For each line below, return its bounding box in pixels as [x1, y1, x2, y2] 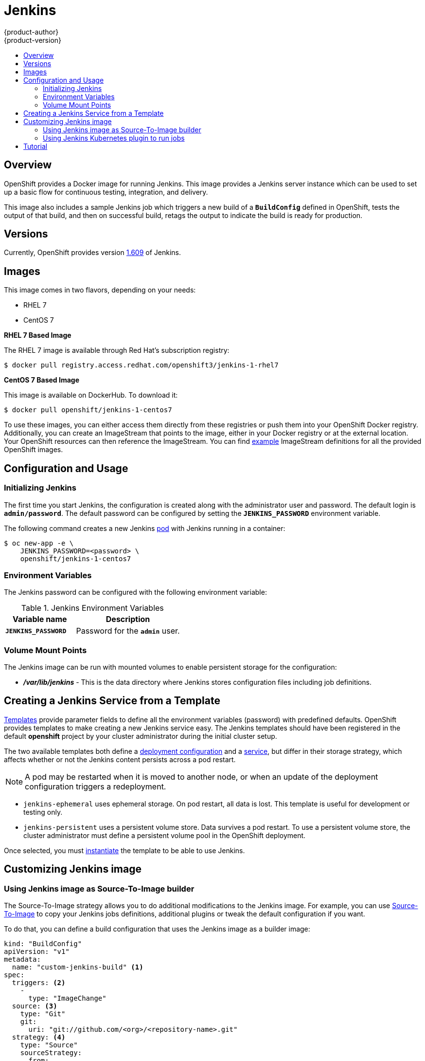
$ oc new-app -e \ [4, 539, 74, 547]
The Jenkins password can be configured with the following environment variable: [4, 588, 267, 597]
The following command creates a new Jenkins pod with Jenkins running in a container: [4, 524, 285, 532]
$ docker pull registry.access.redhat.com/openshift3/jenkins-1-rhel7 [4, 361, 279, 369]
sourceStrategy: [20, 1049, 82, 1057]
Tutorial [23, 142, 48, 150]
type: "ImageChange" [28, 994, 106, 1003]
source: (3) [12, 1002, 57, 1010]
